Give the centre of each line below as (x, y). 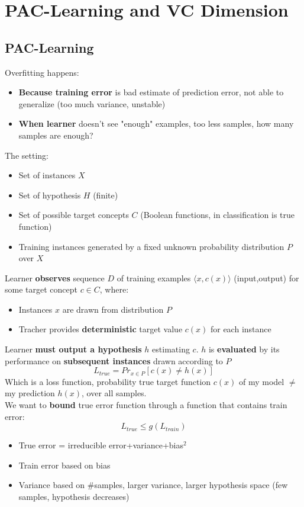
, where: (114, 289)
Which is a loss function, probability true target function (108, 381)
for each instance (241, 329)
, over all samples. (114, 393)
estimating (171, 349)
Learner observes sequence (55, 277)
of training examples (154, 277)
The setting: (27, 155)
